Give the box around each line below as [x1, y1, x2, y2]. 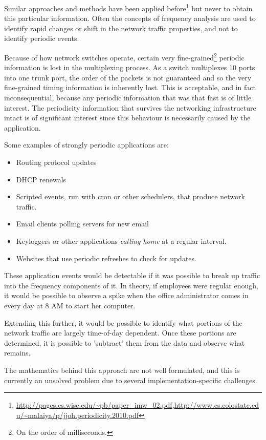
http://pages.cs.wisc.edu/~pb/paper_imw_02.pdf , [16, 400, 174, 410]
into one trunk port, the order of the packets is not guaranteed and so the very [4, 72, 252, 82]
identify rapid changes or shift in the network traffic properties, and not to [4, 23, 238, 33]
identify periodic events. [4, 33, 79, 44]
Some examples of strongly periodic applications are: [4, 139, 169, 150]
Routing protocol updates [16, 157, 97, 167]
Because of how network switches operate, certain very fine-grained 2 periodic [4, 51, 245, 62]
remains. [4, 347, 31, 358]
